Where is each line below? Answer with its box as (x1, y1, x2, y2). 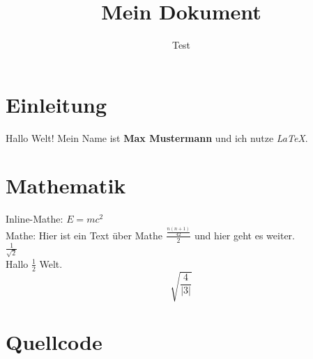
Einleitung (6, 90, 107, 118)
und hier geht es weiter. (194, 228, 295, 242)
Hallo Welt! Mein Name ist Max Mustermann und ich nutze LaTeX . (6, 130, 308, 145)
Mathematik (6, 171, 126, 200)
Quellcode (6, 328, 102, 356)
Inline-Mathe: (6, 212, 63, 226)
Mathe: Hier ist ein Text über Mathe (6, 228, 162, 242)
